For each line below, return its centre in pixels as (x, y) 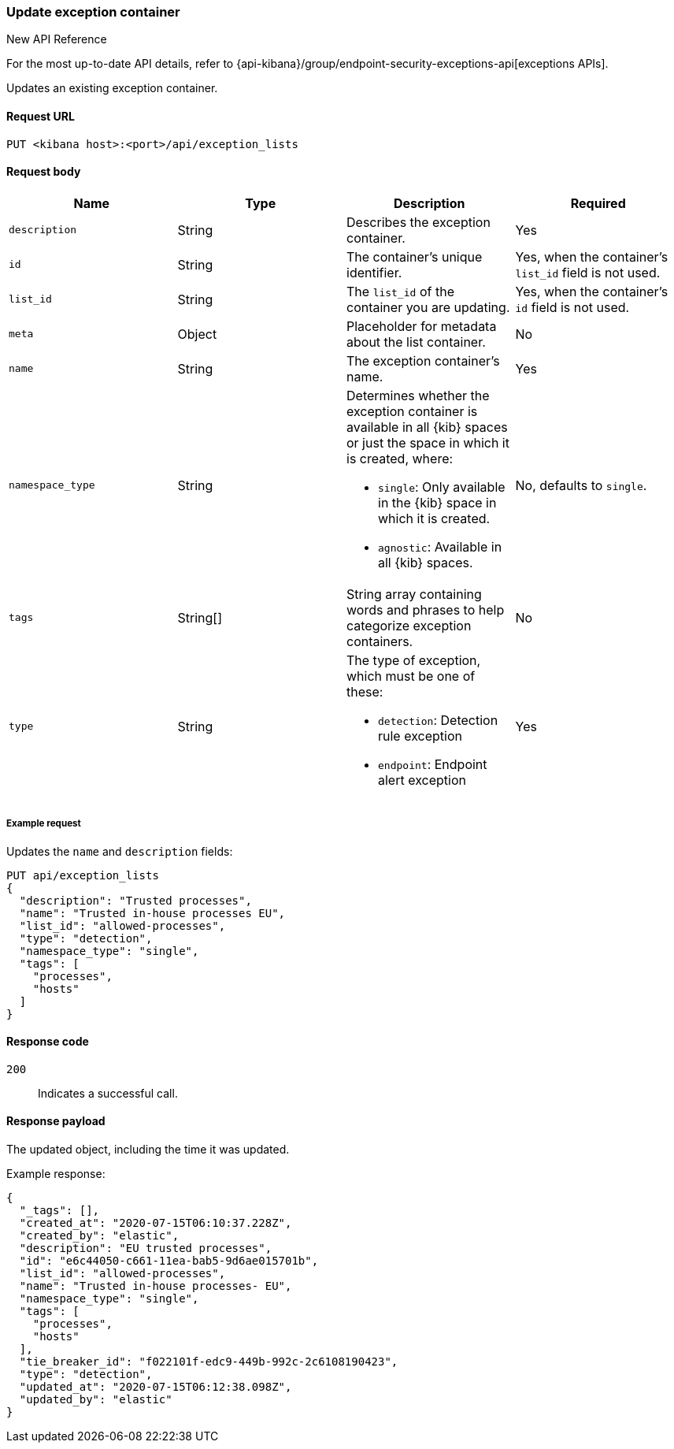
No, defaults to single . (581, 485)
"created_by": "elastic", (99, 1236)
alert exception (422, 780)
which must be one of (411, 676)
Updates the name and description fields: (120, 851)
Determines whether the (418, 395)
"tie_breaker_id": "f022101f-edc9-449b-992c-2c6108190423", (209, 1362)
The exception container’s (423, 360)
